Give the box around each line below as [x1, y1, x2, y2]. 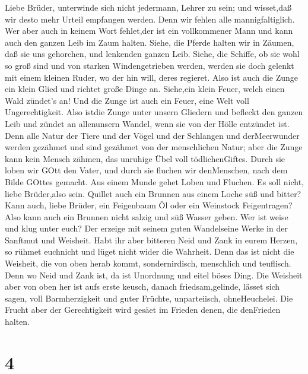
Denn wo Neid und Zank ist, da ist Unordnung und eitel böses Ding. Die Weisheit [5, 268, 303, 281]
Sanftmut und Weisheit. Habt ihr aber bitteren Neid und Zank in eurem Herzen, [5, 233, 298, 246]
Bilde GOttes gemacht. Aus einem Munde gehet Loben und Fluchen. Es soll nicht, [5, 175, 304, 188]
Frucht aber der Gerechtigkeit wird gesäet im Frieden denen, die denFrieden [5, 303, 281, 316]
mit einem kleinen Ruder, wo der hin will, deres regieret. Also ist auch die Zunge [5, 71, 299, 83]
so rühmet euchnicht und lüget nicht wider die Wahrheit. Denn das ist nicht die [5, 245, 294, 258]
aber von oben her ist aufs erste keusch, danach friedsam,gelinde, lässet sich [5, 280, 280, 293]
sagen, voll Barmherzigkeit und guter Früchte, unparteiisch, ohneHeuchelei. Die [5, 291, 293, 304]
